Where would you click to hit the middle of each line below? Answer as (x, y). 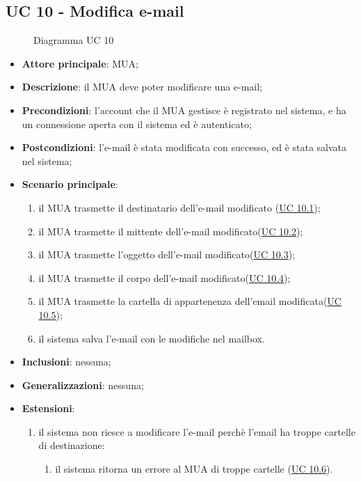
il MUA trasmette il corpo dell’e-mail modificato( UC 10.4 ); (165, 277)
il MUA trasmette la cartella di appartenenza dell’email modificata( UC (190, 301)
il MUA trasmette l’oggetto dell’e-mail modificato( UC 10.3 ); (167, 254)
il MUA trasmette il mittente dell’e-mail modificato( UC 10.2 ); (171, 231)
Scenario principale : (70, 184)
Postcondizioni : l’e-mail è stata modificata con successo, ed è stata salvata (184, 147)
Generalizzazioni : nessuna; (83, 385)
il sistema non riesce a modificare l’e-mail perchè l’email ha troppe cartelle (197, 431)
